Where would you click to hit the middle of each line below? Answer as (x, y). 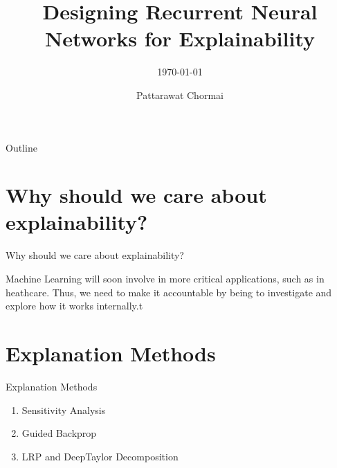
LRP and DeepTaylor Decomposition (100, 456)
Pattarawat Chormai (180, 94)
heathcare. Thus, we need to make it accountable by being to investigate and (169, 292)
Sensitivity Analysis (64, 409)
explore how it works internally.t (74, 306)
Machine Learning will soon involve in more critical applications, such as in (165, 278)
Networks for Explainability (180, 38)
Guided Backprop (59, 433)
